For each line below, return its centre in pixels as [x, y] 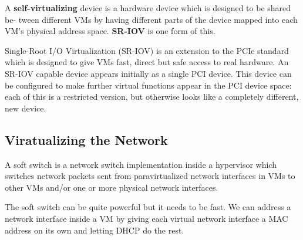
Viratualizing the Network [86, 139]
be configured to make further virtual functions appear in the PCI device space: [148, 85]
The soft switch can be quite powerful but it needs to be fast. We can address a [148, 207]
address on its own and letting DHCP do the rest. [95, 230]
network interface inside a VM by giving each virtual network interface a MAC [147, 218]
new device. [26, 108]
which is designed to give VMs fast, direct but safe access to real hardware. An [147, 62]
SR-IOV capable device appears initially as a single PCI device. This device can [148, 73]
